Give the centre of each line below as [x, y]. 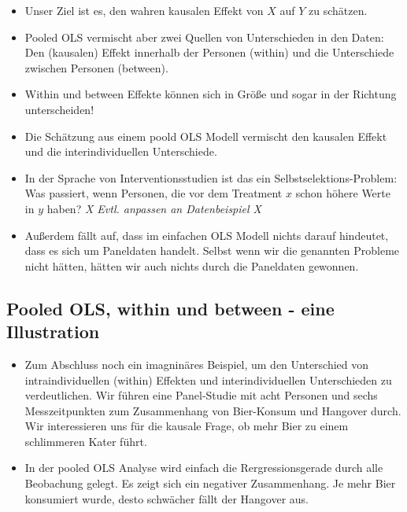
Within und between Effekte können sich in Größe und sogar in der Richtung [211, 94]
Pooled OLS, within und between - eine [170, 308]
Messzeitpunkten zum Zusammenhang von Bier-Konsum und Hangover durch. [213, 410]
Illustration [53, 332]
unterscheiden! [59, 109]
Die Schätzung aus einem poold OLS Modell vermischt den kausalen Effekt [206, 136]
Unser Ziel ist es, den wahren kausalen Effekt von [144, 10]
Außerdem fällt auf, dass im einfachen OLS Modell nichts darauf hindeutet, [207, 235]
